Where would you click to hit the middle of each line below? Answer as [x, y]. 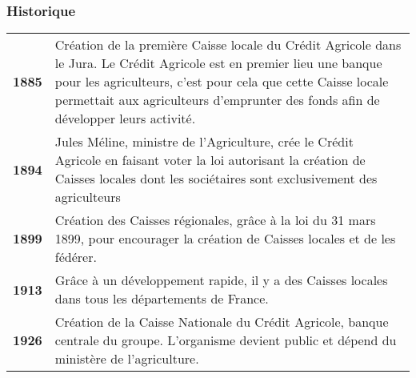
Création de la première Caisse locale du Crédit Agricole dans [228, 45]
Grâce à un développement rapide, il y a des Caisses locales [221, 280]
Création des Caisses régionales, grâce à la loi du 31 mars [215, 220]
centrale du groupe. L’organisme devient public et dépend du [226, 340]
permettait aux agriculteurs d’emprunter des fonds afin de [217, 100]
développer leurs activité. [125, 119]
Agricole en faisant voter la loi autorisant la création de [210, 160]
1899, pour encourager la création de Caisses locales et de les [225, 239]
